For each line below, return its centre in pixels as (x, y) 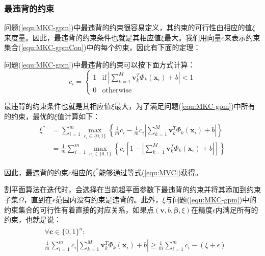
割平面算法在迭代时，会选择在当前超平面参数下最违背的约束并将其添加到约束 (132, 189)
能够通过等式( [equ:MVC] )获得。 (150, 172)
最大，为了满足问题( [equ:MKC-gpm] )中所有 (185, 106)
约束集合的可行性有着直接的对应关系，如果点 (79, 209)
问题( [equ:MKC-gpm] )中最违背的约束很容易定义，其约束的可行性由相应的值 (128, 27)
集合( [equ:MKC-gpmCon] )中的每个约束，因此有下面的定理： (102, 47)
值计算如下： (79, 116)
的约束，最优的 (29, 116)
